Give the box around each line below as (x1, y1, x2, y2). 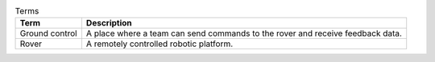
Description (85, 17, 132, 29)
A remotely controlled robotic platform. (85, 38, 234, 49)
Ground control (19, 28, 77, 39)
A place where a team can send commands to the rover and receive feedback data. (85, 28, 403, 39)
